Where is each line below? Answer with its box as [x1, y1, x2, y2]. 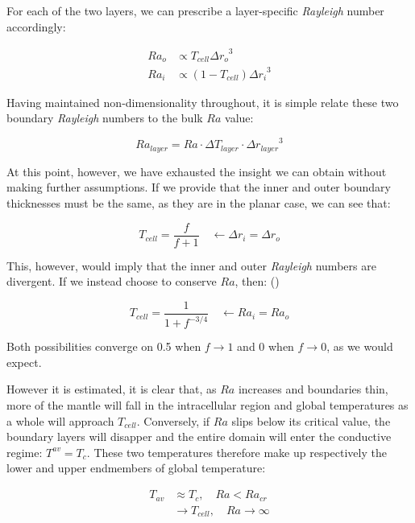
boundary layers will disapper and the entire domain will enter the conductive [6, 428, 392, 445]
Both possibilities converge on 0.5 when [6, 338, 201, 355]
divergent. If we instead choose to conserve [6, 273, 217, 290]
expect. [6, 353, 42, 370]
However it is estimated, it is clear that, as [6, 381, 217, 397]
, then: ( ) [234, 273, 280, 290]
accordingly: [6, 18, 66, 35]
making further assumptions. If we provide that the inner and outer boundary [6, 179, 391, 196]
